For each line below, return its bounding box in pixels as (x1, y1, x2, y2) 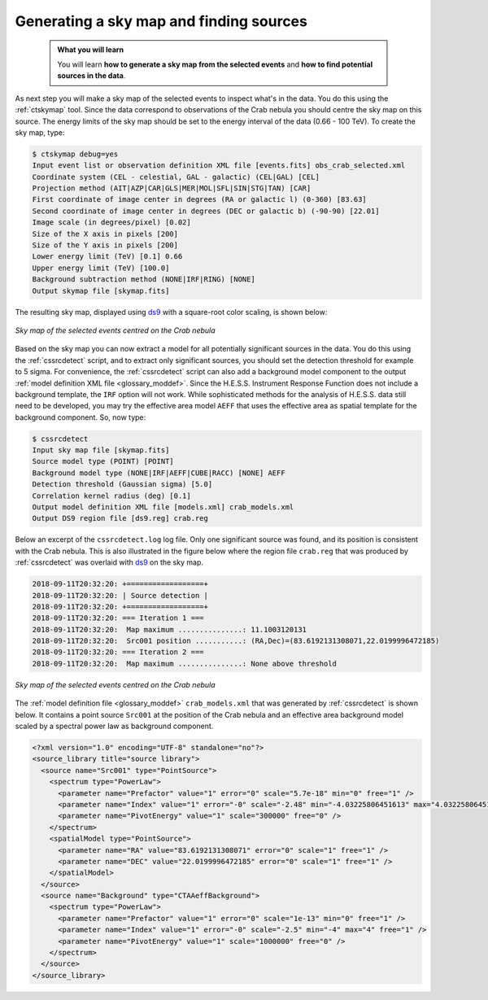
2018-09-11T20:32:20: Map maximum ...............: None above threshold (32, 659, 338, 668)
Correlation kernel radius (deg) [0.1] (32, 491, 191, 500)
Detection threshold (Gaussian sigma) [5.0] (32, 480, 213, 489)
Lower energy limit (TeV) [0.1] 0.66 (32, 252, 183, 261)
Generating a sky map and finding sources (15, 12, 308, 30)
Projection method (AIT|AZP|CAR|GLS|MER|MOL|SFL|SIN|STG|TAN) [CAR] (32, 184, 312, 193)
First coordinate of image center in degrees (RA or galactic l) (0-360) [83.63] (32, 195, 368, 204)
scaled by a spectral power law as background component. (15, 721, 214, 731)
